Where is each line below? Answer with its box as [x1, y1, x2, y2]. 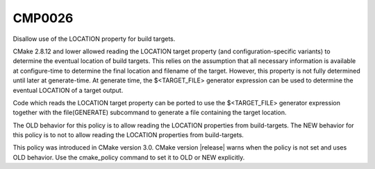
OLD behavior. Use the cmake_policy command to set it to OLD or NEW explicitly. [12, 153, 245, 161]
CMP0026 [12, 10, 74, 26]
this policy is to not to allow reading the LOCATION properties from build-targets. [12, 131, 244, 139]
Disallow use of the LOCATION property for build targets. [12, 35, 176, 43]
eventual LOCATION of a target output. [12, 86, 124, 94]
